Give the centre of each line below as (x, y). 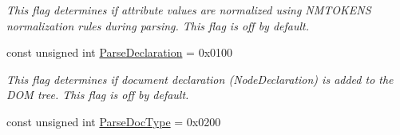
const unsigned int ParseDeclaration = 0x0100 (120, 52)
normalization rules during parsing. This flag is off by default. (158, 25)
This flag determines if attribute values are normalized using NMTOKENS (189, 10)
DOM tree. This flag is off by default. (98, 95)
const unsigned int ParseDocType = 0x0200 (114, 121)
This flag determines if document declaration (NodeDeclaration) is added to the (200, 79)
